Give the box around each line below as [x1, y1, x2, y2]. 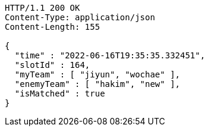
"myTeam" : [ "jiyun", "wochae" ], [14, 70, 181, 79]
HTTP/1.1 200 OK [5, 3, 80, 13]
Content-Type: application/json [5, 13, 155, 22]
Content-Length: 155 [5, 22, 100, 32]
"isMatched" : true [14, 89, 105, 98]
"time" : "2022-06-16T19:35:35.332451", [14, 51, 206, 60]
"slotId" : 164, [14, 60, 90, 70]
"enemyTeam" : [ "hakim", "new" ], [14, 79, 181, 89]
